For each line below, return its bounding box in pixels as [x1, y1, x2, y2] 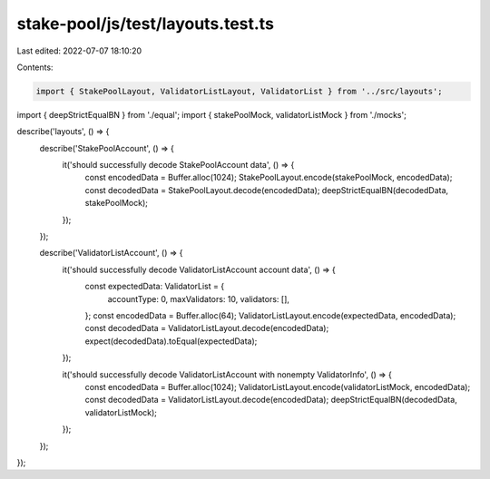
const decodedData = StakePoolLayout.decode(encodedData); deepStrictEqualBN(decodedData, [84, 184, 449, 195]
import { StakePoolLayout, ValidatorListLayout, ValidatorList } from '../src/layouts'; [35, 86, 444, 96]
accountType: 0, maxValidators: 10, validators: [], [107, 293, 290, 304]
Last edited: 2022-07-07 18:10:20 [16, 45, 142, 56]
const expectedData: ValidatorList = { [84, 281, 225, 292]
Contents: [16, 62, 54, 73]
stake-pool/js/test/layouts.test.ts [16, 14, 274, 34]
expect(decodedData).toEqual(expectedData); [84, 336, 258, 347]
